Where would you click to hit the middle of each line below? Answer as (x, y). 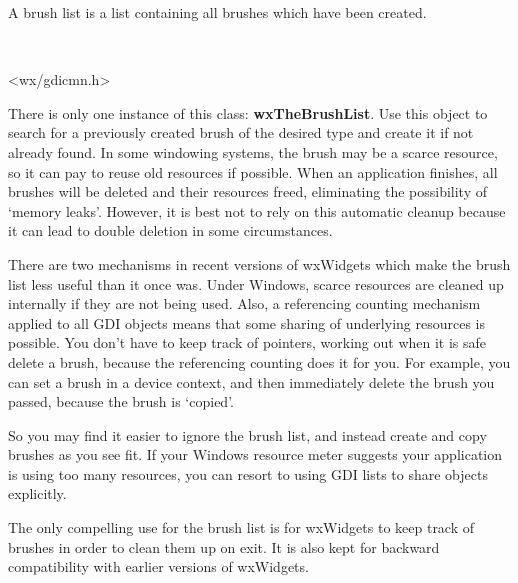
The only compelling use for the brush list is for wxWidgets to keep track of (241, 527)
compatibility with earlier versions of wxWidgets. (158, 566)
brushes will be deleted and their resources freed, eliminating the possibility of (248, 191)
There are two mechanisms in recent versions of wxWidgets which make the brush (259, 263)
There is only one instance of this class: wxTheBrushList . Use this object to (248, 112)
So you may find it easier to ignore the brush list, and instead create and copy (247, 434)
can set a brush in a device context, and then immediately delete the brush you (251, 381)
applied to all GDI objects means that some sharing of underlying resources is (246, 322)
